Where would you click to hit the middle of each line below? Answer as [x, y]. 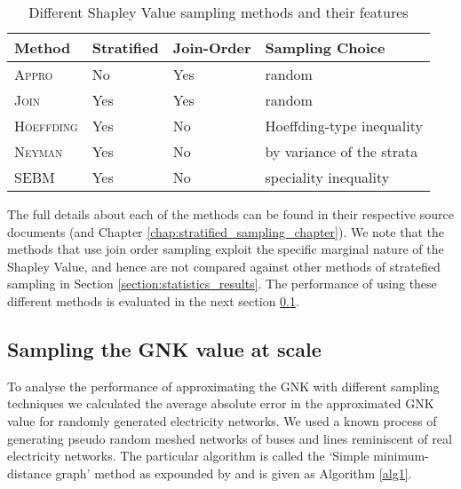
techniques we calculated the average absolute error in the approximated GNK [221, 403]
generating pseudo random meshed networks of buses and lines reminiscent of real [230, 438]
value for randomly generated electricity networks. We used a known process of [222, 420]
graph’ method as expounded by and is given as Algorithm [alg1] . [234, 473]
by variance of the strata [342, 151]
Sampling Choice [325, 47]
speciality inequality [327, 177]
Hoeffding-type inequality [344, 126]
